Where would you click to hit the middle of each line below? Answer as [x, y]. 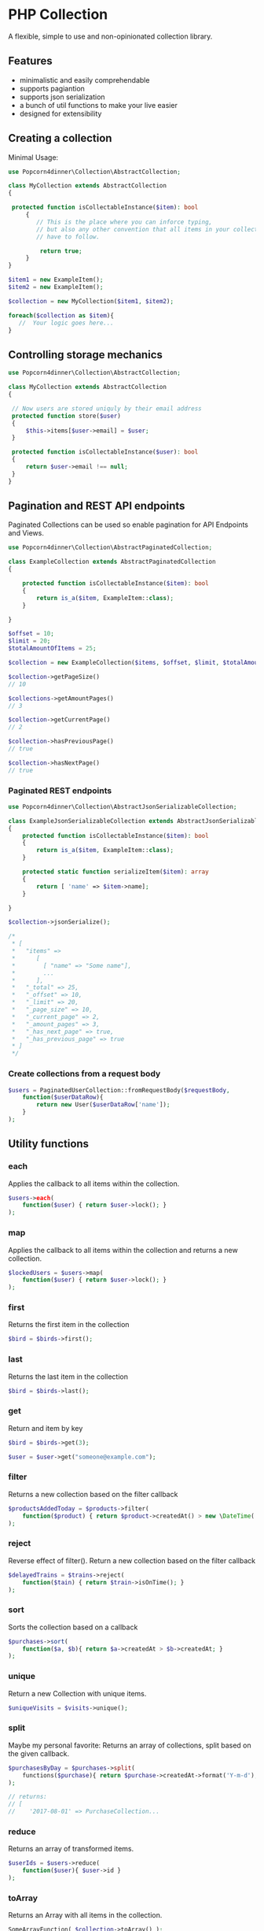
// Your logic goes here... [66, 323]
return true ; [61, 251]
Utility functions [48, 1144]
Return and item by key [46, 1428]
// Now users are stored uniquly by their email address [106, 408]
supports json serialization [62, 97]
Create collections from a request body [84, 1074]
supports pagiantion [52, 88]
